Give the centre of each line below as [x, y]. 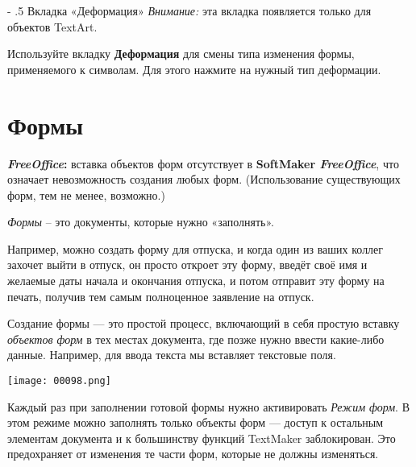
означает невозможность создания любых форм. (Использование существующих [204, 179]
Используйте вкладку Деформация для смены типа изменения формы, [181, 54]
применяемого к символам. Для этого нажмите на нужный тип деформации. [194, 69]
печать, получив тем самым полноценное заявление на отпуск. [161, 296]
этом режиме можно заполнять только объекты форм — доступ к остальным [196, 422]
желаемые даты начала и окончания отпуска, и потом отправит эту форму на [196, 281]
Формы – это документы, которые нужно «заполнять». [141, 222]
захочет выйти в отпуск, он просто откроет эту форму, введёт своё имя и [187, 264]
